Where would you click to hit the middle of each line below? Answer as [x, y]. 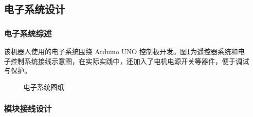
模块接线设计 [28, 108]
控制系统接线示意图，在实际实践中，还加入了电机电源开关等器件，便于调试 [130, 61]
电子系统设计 [35, 9]
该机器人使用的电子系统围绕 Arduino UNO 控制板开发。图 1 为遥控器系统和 [121, 51]
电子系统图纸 [44, 87]
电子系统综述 [28, 33]
